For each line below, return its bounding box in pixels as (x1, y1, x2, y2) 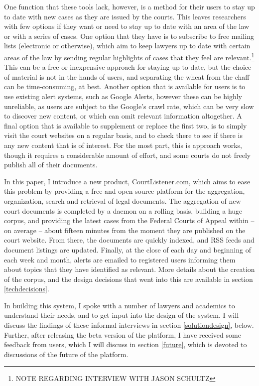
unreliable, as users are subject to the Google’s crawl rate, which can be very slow (4, 101, 254, 111)
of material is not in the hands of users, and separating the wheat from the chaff (4, 71, 250, 82)
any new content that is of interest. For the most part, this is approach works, (4, 139, 243, 150)
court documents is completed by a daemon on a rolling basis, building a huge (4, 205, 243, 216)
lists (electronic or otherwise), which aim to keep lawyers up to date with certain (4, 40, 251, 51)
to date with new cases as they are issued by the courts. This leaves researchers (4, 11, 246, 21)
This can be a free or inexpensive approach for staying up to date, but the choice (4, 62, 252, 72)
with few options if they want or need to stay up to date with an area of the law (4, 21, 250, 31)
